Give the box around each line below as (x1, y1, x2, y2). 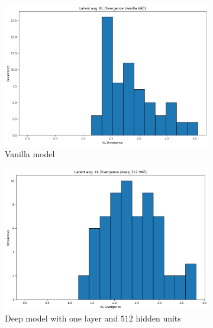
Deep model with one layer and (5, 312, 118, 324)
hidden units (135, 312, 181, 324)
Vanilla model (5, 148, 55, 160)
